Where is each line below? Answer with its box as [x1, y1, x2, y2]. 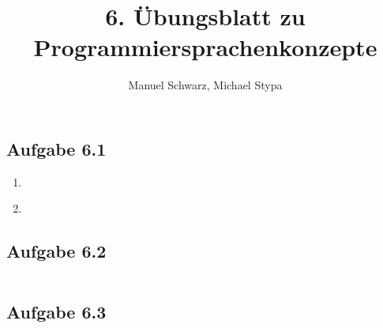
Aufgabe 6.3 [6, 299, 107, 323]
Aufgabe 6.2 [6, 239, 107, 263]
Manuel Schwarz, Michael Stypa [128, 77, 283, 93]
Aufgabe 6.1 [6, 136, 107, 160]
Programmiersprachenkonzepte [33, 31, 377, 63]
